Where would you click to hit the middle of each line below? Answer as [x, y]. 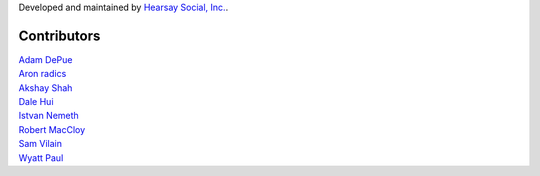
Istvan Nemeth [48, 116]
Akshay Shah [45, 87]
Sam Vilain [40, 144]
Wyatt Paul [41, 157]
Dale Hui [36, 102]
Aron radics [42, 74]
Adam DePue [45, 59]
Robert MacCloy [52, 129]
